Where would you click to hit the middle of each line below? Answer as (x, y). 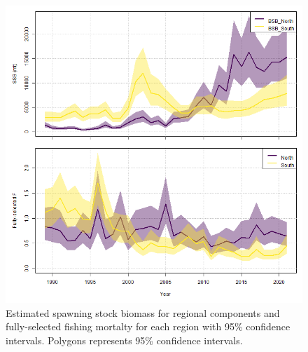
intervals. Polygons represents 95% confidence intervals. (124, 340)
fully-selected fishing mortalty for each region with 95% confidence (148, 326)
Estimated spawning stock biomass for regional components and (143, 312)
